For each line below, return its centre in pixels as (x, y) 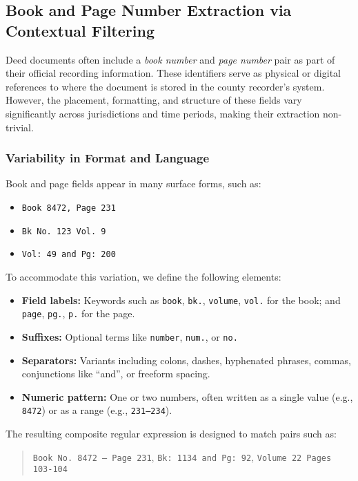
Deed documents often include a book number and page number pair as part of (170, 59)
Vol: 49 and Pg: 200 (69, 255)
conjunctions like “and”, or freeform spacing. (116, 374)
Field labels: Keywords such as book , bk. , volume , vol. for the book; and (181, 300)
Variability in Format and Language (108, 158)
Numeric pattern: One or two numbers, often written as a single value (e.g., (187, 396)
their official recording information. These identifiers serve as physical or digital (173, 73)
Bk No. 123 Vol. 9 (64, 231)
